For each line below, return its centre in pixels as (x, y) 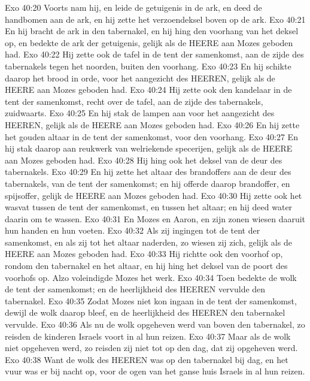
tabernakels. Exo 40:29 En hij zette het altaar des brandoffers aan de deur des (148, 172)
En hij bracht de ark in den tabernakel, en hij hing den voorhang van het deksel (152, 31)
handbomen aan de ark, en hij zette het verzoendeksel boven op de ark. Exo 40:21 (155, 19)
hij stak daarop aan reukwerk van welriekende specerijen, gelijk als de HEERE (149, 148)
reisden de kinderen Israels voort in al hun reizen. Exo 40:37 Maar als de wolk (148, 336)
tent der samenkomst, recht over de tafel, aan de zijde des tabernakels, (134, 101)
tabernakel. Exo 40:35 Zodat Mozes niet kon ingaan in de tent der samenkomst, (151, 300)
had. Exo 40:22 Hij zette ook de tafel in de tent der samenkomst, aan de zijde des (154, 54)
